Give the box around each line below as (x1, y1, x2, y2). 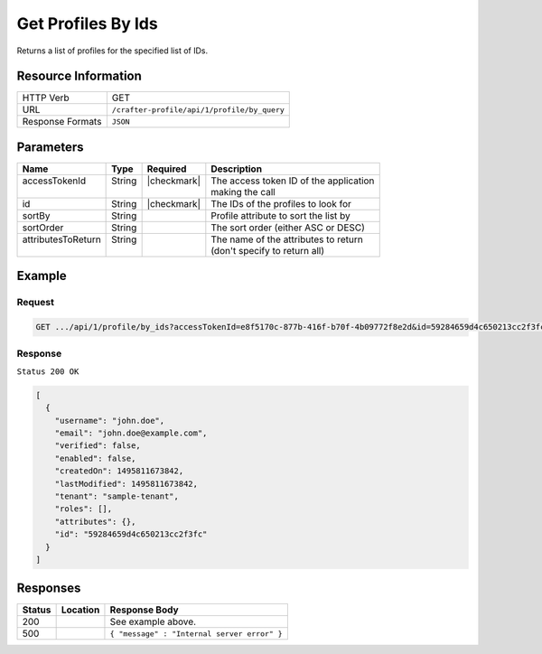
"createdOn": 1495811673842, (54, 466, 184, 476)
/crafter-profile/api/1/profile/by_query (111, 105, 285, 115)
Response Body (109, 603, 180, 616)
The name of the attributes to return (210, 233, 363, 246)
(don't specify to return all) (210, 244, 325, 257)
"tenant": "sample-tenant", (54, 490, 180, 501)
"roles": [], (54, 504, 113, 514)
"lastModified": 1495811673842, (54, 479, 199, 489)
